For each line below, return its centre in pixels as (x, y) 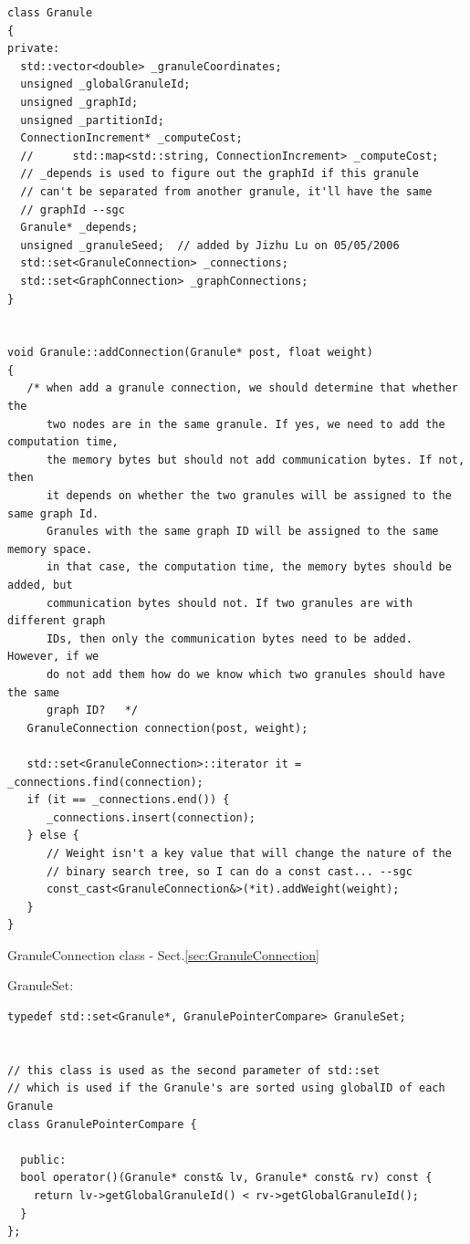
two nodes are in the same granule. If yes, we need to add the (245, 424)
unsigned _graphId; (79, 102)
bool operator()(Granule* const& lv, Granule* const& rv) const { (226, 1178)
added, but (40, 585)
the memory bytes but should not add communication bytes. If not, (256, 460)
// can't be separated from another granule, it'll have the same (226, 191)
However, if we (53, 657)
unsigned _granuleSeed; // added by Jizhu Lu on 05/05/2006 (210, 245)
